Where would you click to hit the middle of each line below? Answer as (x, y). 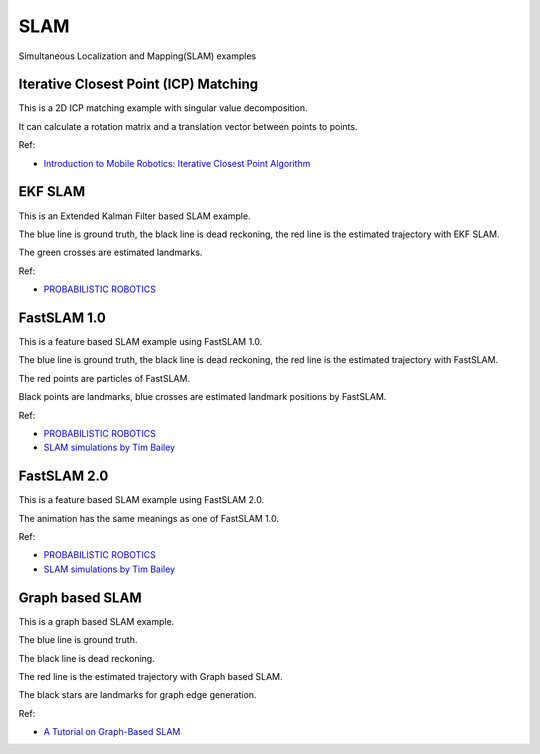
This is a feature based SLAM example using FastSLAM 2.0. (141, 500)
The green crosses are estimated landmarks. (110, 252)
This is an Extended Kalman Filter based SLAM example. (134, 216)
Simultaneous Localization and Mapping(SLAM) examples (137, 56)
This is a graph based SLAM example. (96, 621)
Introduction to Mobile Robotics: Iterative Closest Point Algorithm (177, 163)
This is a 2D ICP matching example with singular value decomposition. (163, 108)
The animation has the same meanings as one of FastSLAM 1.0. (149, 518)
